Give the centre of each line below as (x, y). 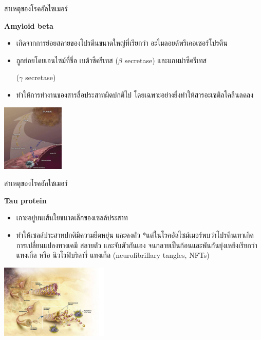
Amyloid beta (29, 25)
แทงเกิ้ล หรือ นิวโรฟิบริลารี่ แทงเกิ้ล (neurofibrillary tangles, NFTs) (113, 255)
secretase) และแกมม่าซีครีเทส (166, 60)
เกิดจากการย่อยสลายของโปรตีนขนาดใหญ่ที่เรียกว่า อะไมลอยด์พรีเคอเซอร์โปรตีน (122, 43)
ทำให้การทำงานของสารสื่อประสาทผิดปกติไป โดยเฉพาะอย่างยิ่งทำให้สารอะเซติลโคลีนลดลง (135, 94)
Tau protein (25, 200)
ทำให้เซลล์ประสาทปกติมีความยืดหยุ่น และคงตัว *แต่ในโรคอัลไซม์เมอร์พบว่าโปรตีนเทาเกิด (135, 234)
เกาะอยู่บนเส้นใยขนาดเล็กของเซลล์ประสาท (72, 218)
